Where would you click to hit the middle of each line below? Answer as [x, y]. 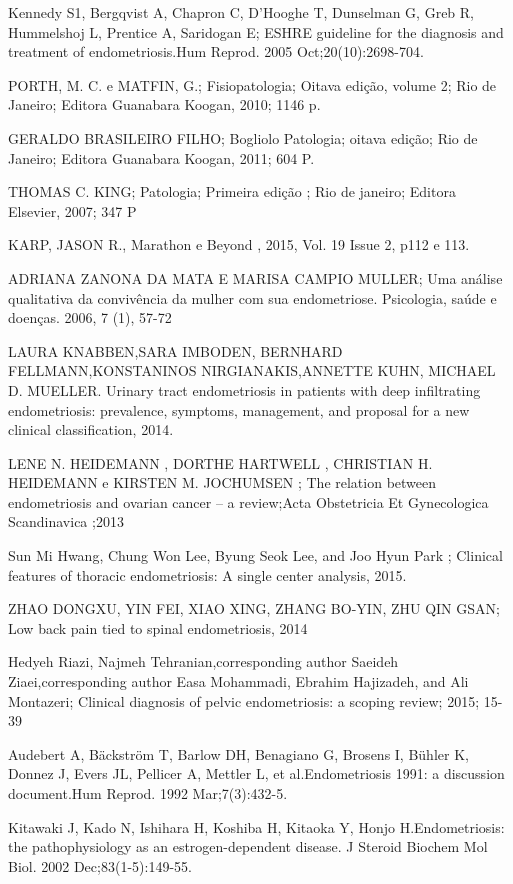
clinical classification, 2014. [91, 429]
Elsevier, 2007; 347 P [72, 210]
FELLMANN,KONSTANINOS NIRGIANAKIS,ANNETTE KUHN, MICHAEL [252, 370]
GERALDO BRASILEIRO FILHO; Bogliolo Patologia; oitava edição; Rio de [243, 137]
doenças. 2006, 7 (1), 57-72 [90, 317]
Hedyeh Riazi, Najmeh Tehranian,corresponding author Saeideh [203, 661]
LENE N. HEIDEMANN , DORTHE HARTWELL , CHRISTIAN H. [220, 462]
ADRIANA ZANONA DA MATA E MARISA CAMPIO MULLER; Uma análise [255, 277]
